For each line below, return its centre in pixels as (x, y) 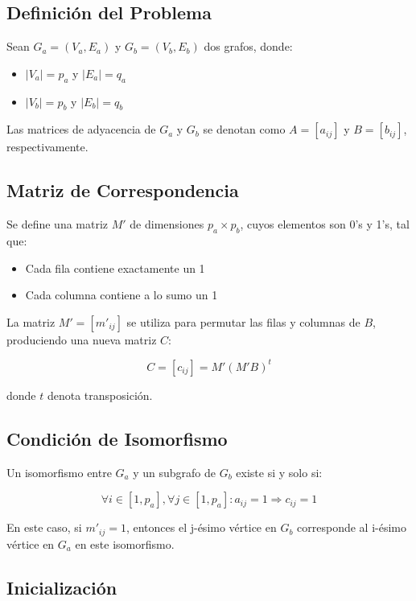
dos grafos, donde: (248, 46)
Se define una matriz (58, 224)
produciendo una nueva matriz (82, 339)
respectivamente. (47, 147)
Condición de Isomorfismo (117, 438)
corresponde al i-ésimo (352, 527)
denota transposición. (100, 395)
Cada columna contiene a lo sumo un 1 (122, 295)
